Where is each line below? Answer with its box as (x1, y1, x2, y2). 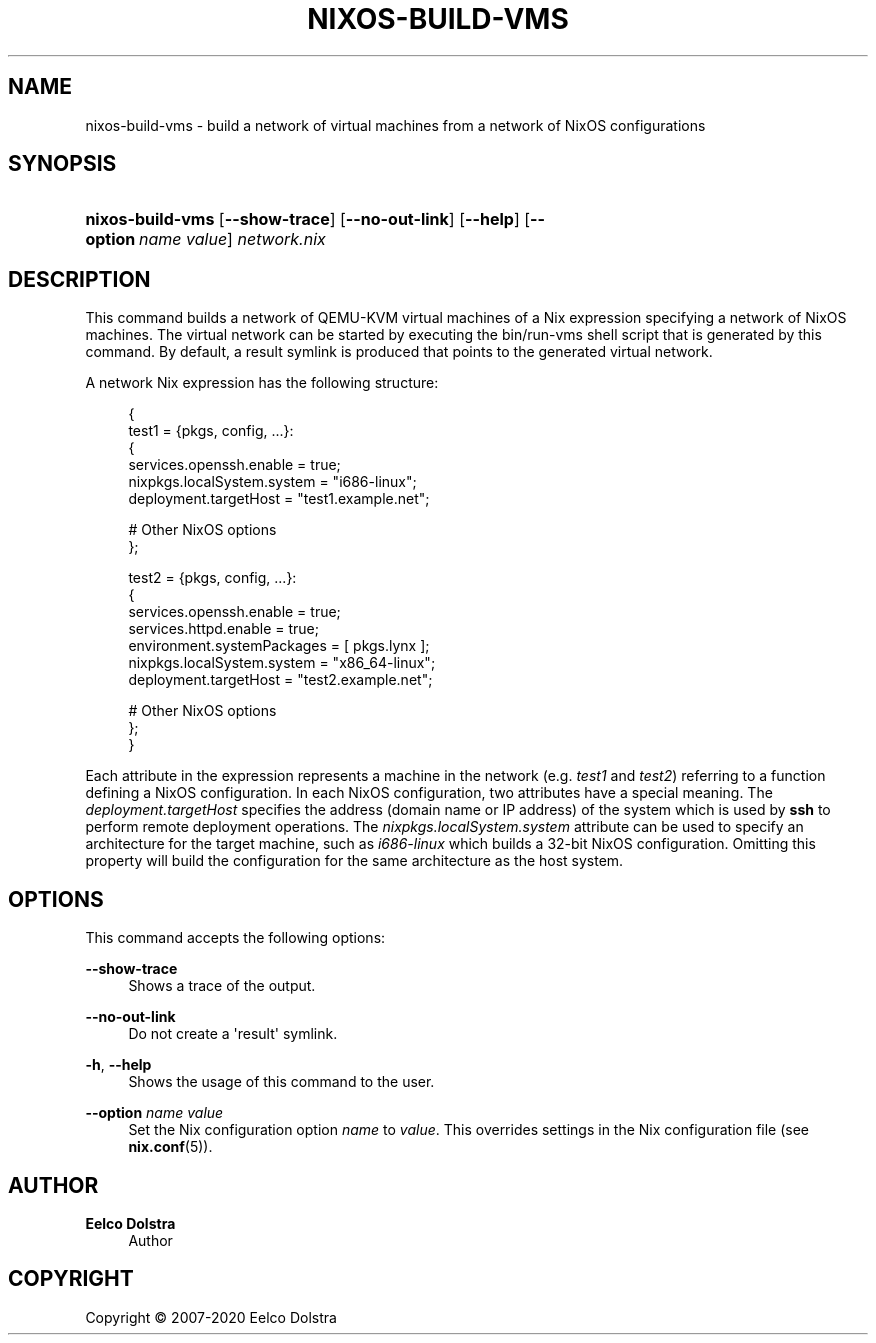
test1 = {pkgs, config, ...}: (128, 422, 294, 440)
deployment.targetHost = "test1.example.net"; (128, 490, 430, 508)
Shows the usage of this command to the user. (128, 1073, 435, 1091)
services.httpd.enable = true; (128, 620, 319, 638)
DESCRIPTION (8, 266, 151, 292)
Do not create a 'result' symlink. (128, 1025, 338, 1043)
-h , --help (85, 1056, 152, 1074)
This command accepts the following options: (85, 929, 386, 947)
